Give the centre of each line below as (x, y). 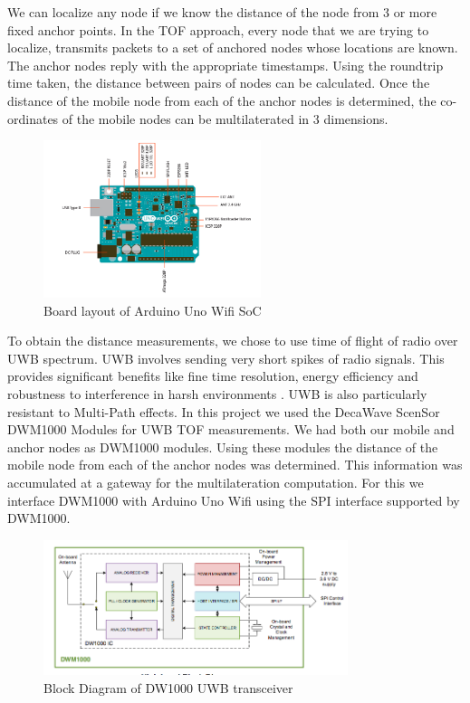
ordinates (33, 118)
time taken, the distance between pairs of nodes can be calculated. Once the (219, 83)
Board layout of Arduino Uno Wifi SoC (153, 310)
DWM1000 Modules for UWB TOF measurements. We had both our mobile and (231, 429)
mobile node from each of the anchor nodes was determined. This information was (235, 465)
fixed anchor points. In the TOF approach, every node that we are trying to (218, 29)
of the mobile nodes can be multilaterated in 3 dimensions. (225, 118)
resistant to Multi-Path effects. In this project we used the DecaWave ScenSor (224, 411)
